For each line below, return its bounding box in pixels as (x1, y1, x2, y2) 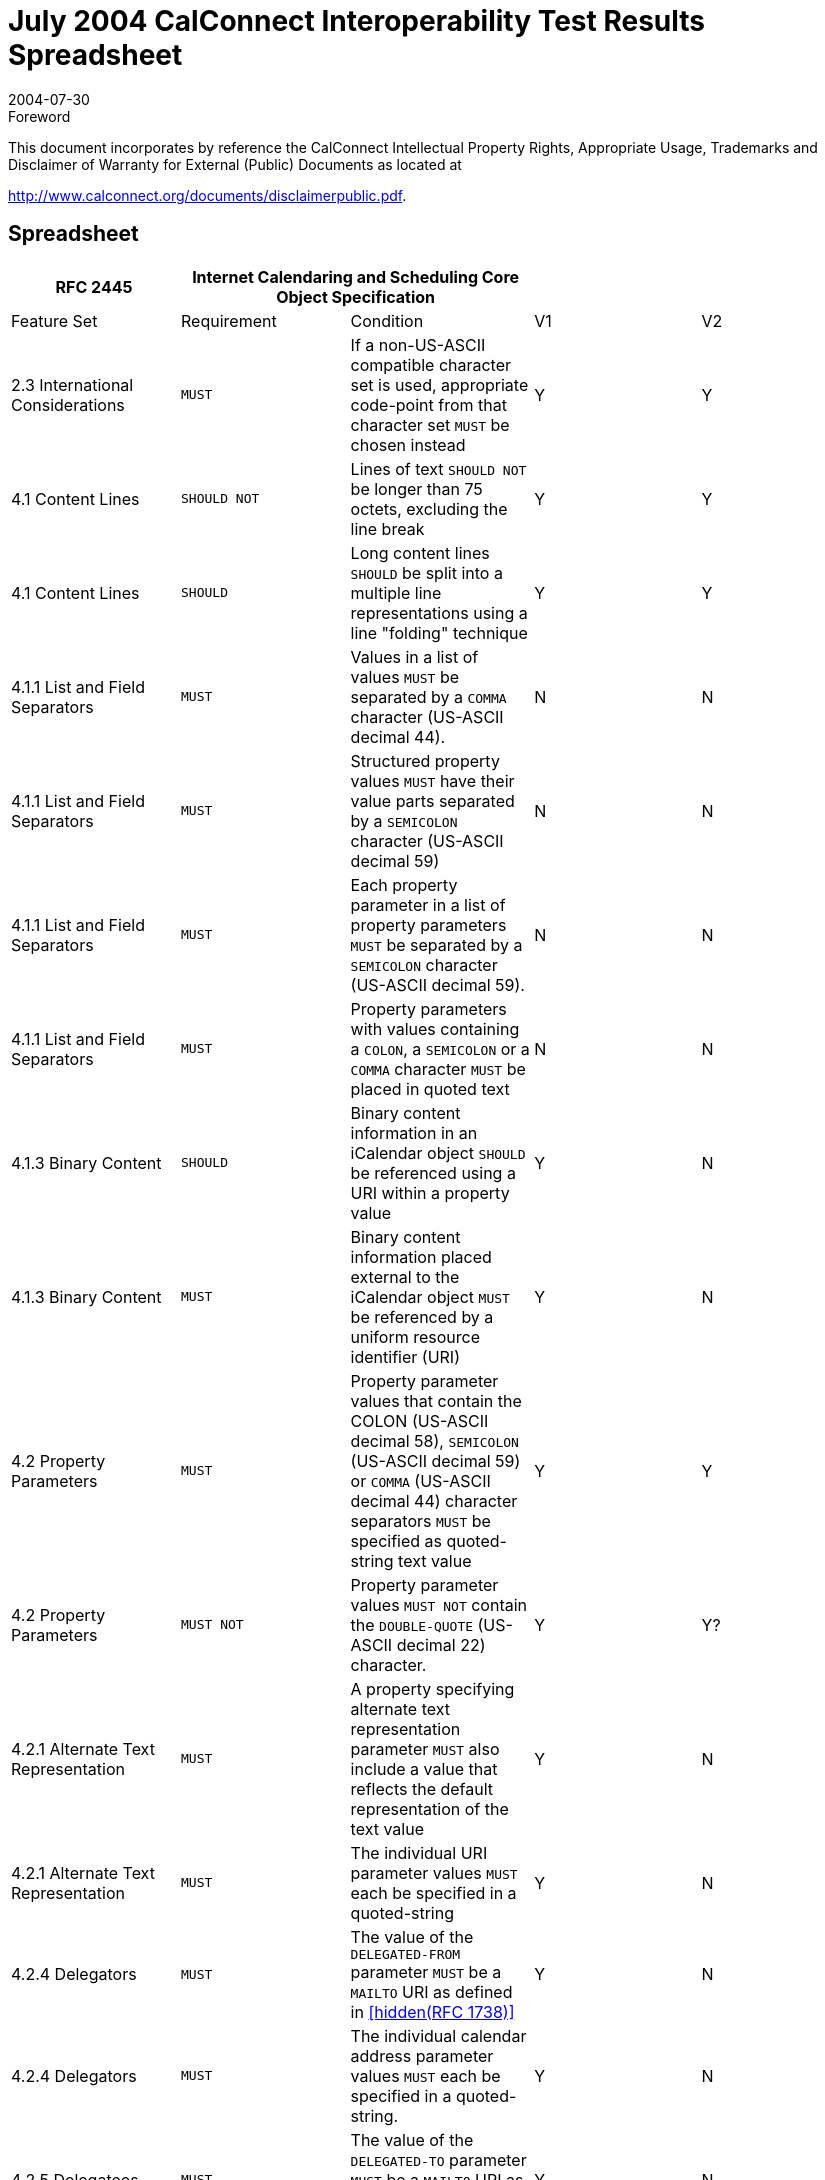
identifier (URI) (350, 1346, 460, 1367)
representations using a (350, 602, 528, 623)
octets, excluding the (350, 498, 508, 519)
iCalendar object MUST (350, 1286, 510, 1307)
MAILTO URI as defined (350, 1981, 513, 2002)
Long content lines (350, 542, 490, 563)
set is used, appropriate (350, 374, 529, 395)
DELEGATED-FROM (350, 1946, 461, 1962)
